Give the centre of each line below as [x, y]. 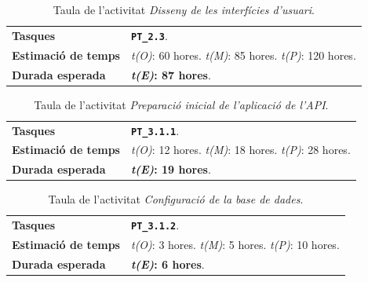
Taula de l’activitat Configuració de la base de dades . [176, 199]
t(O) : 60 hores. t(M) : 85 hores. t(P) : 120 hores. [243, 55]
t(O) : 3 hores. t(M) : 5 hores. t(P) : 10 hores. [235, 245]
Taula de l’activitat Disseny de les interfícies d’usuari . [184, 9]
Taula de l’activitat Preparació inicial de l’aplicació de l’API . [181, 104]
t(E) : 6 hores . [168, 264]
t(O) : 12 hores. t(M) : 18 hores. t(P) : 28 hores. [240, 150]
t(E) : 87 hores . [171, 74]
